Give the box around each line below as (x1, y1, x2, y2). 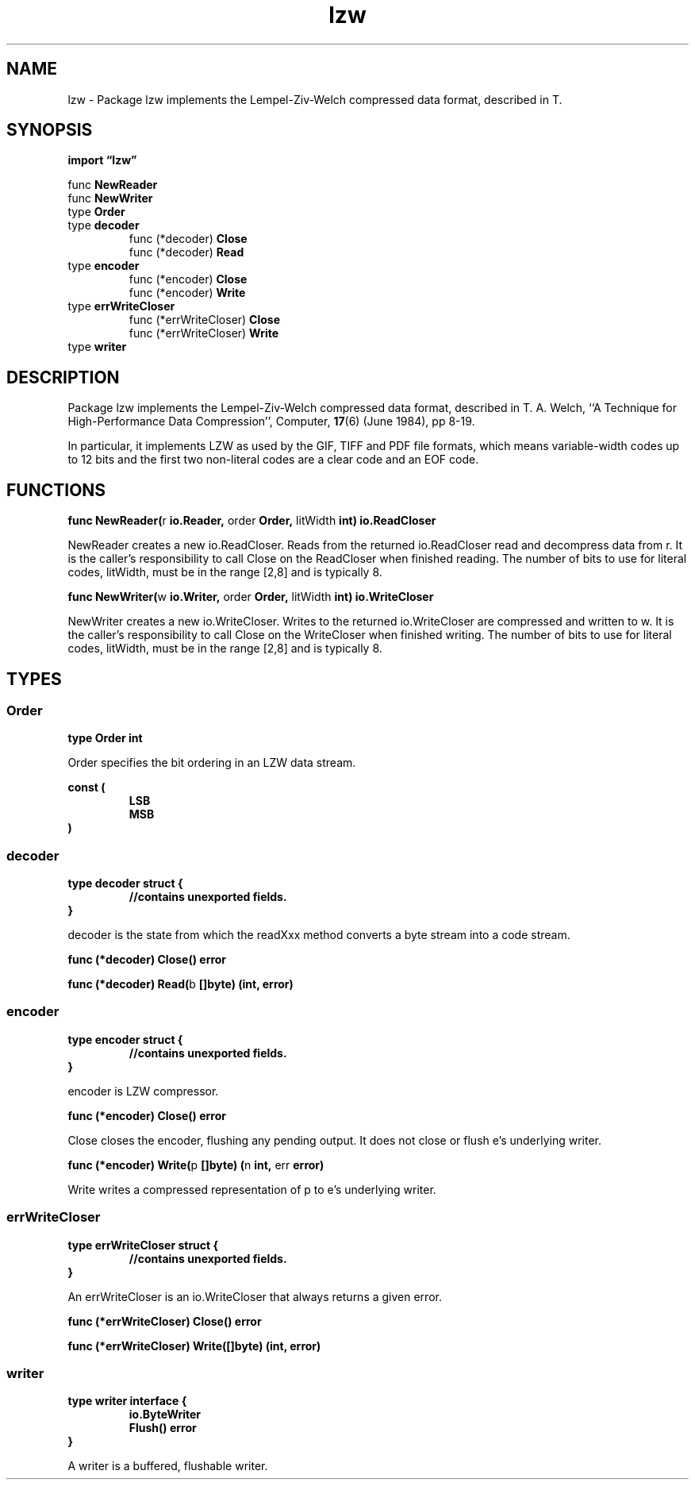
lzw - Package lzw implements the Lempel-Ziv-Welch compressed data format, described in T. (67, 92, 563, 106)
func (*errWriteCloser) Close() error (67, 1314, 262, 1328)
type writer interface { (67, 1394, 187, 1408)
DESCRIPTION (6, 367, 120, 387)
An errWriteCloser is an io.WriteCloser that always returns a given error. (67, 1289, 442, 1303)
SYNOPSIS (6, 120, 93, 141)
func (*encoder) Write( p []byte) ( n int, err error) (67, 1157, 324, 1172)
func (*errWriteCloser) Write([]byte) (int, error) (67, 1338, 321, 1353)
